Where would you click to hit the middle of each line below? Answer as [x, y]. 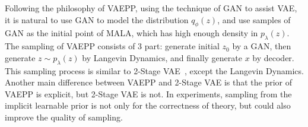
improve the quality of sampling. [64, 117]
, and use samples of [254, 19]
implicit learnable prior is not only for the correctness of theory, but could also [148, 105]
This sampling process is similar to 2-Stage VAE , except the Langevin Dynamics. [154, 70]
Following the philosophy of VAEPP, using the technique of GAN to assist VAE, [151, 8]
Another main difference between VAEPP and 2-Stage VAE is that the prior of [149, 82]
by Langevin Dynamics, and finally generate [162, 57]
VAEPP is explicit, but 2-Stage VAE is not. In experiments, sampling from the [148, 93]
